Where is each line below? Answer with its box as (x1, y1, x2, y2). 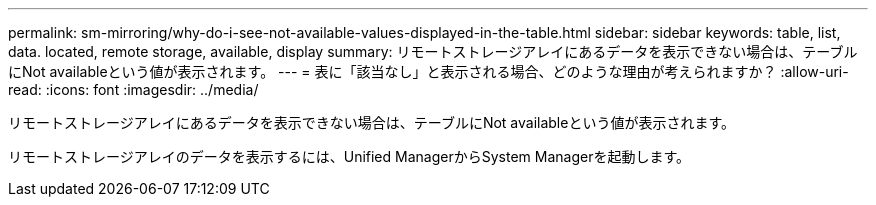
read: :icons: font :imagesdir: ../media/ (8, 81, 259, 98)
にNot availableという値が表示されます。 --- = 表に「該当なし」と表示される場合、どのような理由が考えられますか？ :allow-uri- (8, 63, 849, 80)
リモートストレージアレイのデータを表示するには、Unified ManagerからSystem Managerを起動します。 (8, 148, 691, 165)
